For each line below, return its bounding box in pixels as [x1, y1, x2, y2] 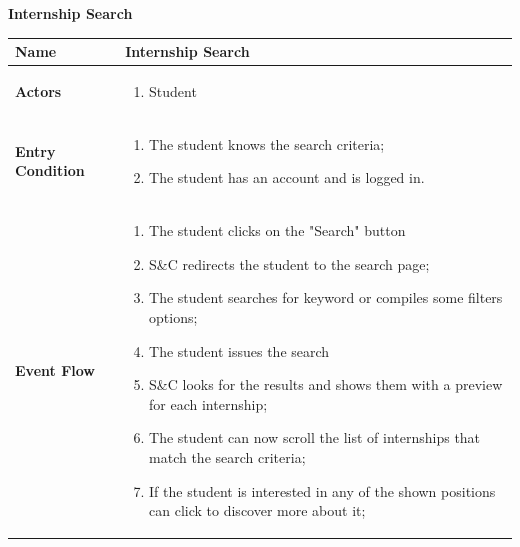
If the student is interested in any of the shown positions [149, 480, 496, 501]
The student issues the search [149, 340, 330, 361]
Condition [15, 160, 85, 181]
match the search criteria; [149, 446, 306, 467]
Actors [15, 80, 62, 101]
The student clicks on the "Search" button [149, 220, 406, 241]
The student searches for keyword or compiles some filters [149, 287, 503, 308]
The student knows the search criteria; [149, 133, 385, 154]
